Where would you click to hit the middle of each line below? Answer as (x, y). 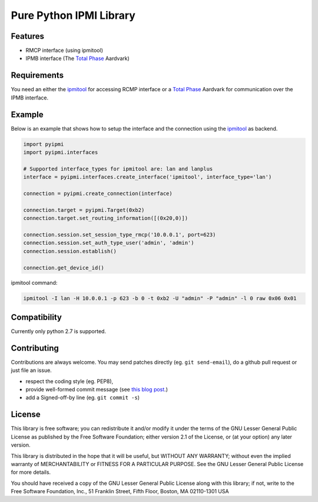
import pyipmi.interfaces (61, 152)
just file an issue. (32, 370)
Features (27, 36)
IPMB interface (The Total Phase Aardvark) (77, 58)
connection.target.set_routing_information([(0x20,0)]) (106, 218)
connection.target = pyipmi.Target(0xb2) (84, 210)
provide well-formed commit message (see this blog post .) (97, 390)
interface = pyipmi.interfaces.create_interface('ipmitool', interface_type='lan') (148, 177)
